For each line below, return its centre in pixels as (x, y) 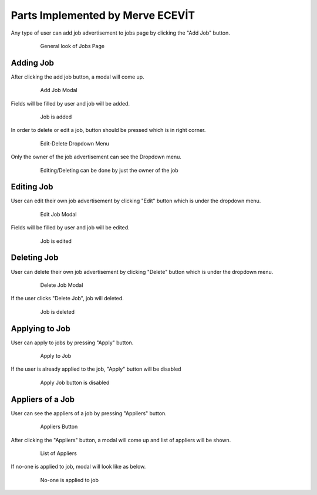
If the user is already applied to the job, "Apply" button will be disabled (96, 369)
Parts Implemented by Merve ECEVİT (103, 15)
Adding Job (33, 62)
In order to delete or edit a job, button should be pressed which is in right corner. (108, 130)
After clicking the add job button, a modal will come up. (77, 77)
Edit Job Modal (58, 214)
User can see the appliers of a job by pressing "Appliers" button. (89, 413)
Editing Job (32, 187)
